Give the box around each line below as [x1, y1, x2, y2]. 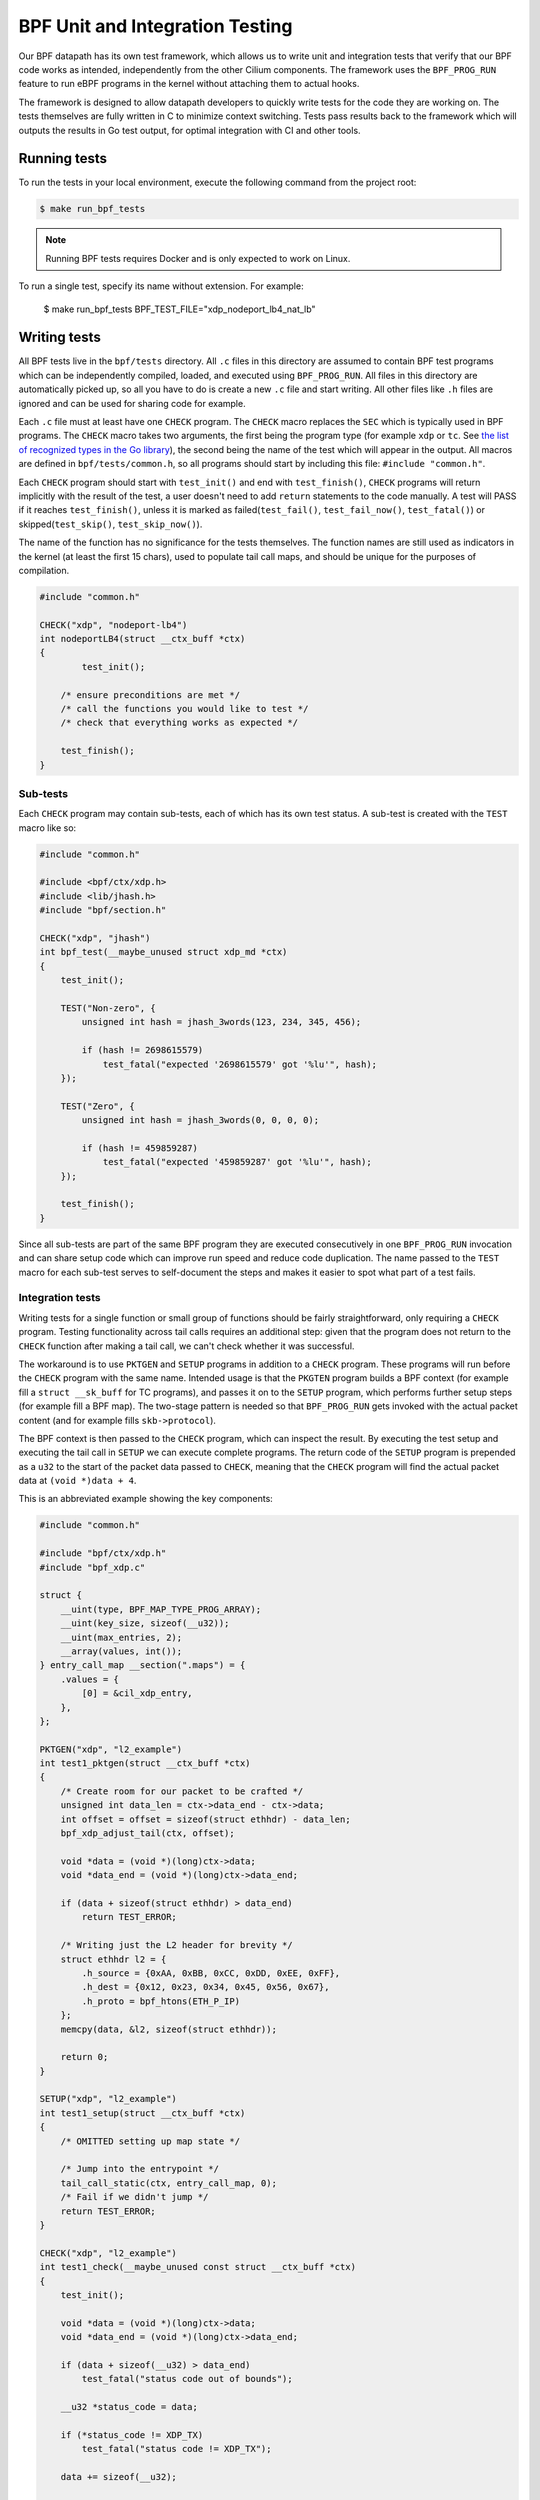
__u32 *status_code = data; [60, 2401, 199, 2413]
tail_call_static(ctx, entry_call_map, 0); [60, 2177, 277, 2189]
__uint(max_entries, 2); [60, 1631, 183, 1643]
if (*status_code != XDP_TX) [60, 2429, 204, 2440]
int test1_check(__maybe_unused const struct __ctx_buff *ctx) [39, 2261, 357, 2273]
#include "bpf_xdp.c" [39, 1561, 146, 1573]
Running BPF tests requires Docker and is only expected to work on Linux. [45, 252, 351, 264]
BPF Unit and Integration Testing [18, 15, 293, 37]
